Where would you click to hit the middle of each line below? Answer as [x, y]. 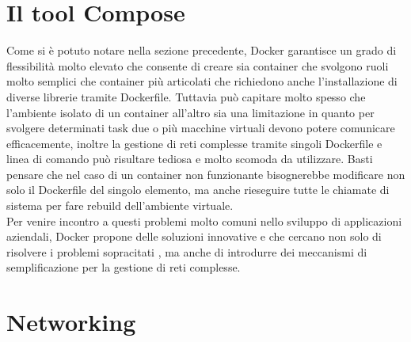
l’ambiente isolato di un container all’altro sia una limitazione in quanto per [190, 112]
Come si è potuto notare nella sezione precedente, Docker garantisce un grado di [202, 50]
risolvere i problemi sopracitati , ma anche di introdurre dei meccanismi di [187, 251]
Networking [71, 322]
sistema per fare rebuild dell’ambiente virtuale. [120, 205]
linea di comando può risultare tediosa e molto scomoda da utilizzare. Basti [190, 159]
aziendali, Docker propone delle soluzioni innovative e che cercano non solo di [194, 236]
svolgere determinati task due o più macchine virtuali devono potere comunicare [201, 128]
